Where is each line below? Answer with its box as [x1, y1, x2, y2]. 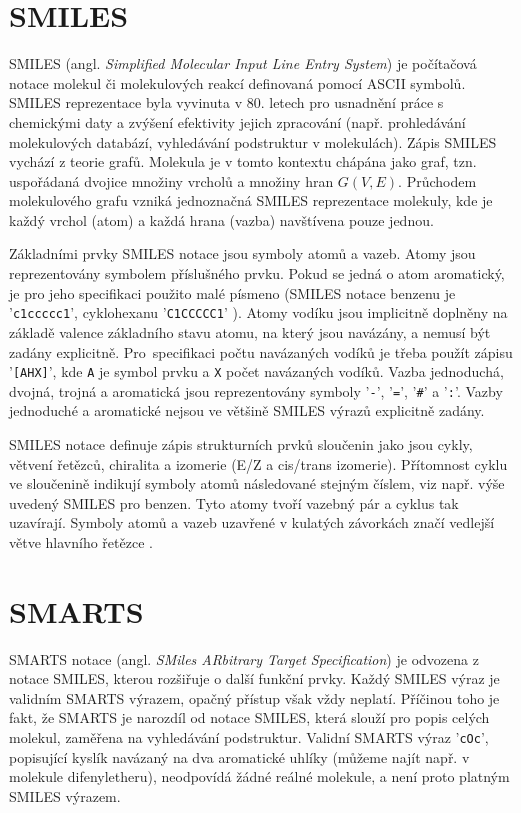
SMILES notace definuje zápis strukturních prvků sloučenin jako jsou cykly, [9, 434, 473, 454]
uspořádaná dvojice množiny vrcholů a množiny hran [9, 170, 334, 191]
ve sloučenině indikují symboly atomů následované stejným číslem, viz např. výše [9, 473, 505, 494]
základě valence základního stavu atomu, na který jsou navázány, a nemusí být [9, 321, 491, 342]
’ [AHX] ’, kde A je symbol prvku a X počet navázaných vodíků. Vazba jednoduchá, [9, 361, 504, 382]
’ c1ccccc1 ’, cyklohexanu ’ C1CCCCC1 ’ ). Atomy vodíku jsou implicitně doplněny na [9, 302, 508, 323]
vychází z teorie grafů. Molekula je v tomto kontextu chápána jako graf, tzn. [9, 151, 477, 172]
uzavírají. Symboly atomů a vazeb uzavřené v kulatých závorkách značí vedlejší [9, 512, 495, 533]
